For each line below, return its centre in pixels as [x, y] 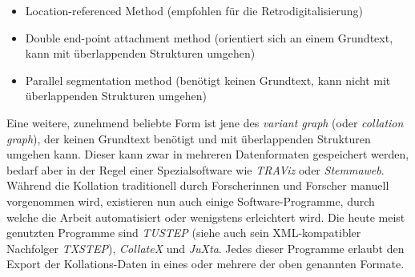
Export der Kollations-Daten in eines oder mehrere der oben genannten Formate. [205, 264]
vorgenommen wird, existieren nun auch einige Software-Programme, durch [191, 201]
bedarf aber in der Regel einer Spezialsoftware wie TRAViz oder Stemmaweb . [195, 169]
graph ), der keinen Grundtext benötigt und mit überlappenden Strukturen [189, 138]
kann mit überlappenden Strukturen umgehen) [140, 53]
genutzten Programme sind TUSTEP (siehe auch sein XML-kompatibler [184, 233]
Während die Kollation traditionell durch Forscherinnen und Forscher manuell [198, 185]
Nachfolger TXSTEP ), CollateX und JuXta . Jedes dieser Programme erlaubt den [205, 248]
